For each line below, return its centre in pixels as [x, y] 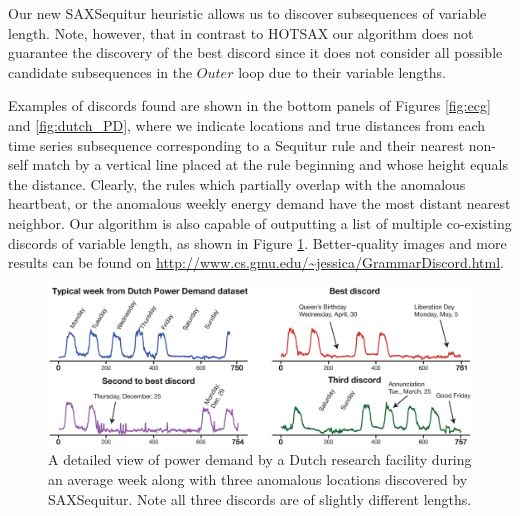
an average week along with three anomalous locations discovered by [258, 478]
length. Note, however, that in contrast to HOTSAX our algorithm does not [241, 32]
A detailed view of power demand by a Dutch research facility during [260, 459]
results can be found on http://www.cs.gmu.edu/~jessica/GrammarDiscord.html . [256, 262]
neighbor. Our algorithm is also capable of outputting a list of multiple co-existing [260, 222]
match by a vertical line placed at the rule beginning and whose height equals [270, 164]
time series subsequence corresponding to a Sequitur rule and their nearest [236, 144]
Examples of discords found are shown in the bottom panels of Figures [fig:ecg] [249, 105]
